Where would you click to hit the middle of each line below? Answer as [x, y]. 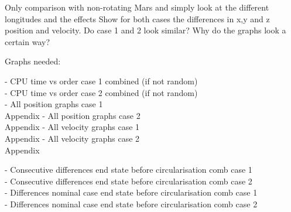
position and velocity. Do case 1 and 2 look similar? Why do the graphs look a [145, 30]
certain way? [28, 41]
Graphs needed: [33, 61]
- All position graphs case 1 [54, 104]
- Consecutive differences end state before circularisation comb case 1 [129, 170]
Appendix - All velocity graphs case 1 [72, 127]
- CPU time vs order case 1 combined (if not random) [101, 81]
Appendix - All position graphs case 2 [73, 115]
